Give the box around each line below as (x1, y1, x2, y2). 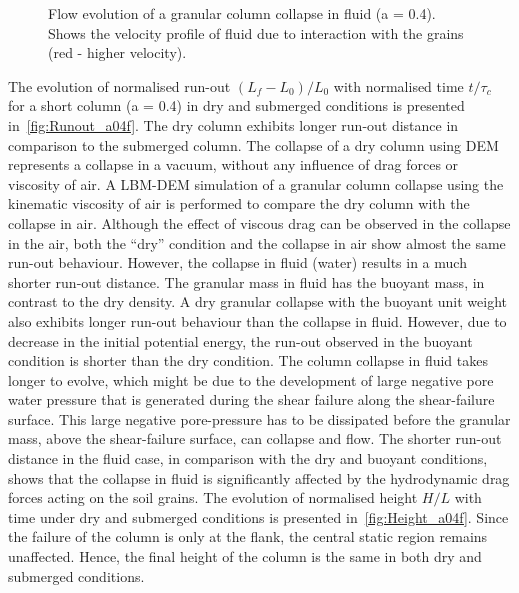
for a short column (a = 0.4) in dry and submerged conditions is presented (8, 95, 465, 116)
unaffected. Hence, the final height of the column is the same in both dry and (8, 546, 482, 567)
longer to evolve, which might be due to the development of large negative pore (8, 369, 494, 390)
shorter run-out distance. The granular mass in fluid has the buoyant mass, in (8, 271, 485, 292)
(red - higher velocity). (48, 42, 187, 63)
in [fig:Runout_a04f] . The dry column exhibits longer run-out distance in (8, 114, 459, 135)
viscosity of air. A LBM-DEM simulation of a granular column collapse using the (8, 173, 504, 194)
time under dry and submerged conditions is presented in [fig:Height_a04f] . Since (8, 506, 509, 527)
